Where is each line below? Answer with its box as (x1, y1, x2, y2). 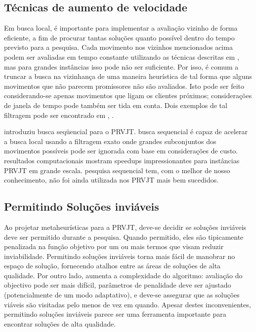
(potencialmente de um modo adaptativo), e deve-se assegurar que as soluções (4, 290, 240, 300)
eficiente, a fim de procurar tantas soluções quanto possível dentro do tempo (4, 32, 235, 42)
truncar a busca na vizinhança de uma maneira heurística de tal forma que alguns (4, 71, 252, 81)
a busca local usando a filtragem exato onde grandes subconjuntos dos (4, 136, 216, 146)
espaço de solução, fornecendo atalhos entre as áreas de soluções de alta (4, 260, 221, 271)
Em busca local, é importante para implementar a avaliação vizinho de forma (4, 23, 238, 33)
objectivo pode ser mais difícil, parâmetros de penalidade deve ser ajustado (4, 280, 231, 290)
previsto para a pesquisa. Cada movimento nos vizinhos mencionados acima (4, 42, 233, 52)
